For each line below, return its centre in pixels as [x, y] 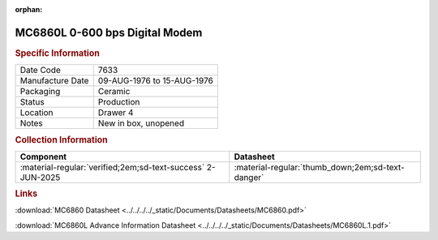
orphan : [29, 9]
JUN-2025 [40, 177]
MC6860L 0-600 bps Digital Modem [109, 32]
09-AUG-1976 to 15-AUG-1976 [156, 81]
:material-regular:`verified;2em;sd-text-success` [112, 167]
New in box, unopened [141, 123]
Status [32, 102]
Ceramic [114, 92]
